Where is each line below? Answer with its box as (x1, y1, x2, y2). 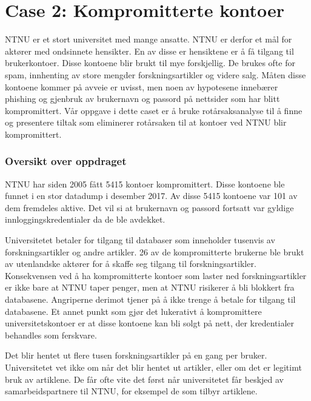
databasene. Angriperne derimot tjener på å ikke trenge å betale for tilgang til (5, 293, 296, 306)
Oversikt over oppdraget (5, 153, 127, 169)
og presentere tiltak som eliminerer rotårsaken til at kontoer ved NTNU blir (5, 116, 287, 129)
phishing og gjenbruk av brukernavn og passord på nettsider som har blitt (5, 92, 280, 105)
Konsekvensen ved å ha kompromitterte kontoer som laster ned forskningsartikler (5, 269, 307, 281)
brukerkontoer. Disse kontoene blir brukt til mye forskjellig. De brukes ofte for (5, 56, 295, 69)
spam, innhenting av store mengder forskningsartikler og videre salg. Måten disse (5, 68, 306, 81)
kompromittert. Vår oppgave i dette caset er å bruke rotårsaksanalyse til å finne (5, 104, 303, 116)
